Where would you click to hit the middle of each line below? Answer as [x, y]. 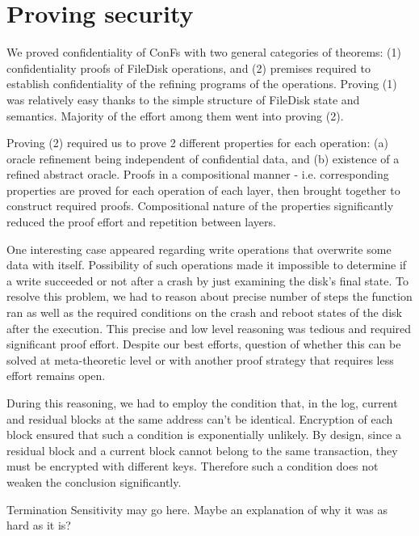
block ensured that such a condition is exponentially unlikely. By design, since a [204, 435]
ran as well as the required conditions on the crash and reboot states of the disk [204, 312]
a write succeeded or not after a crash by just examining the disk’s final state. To [207, 280]
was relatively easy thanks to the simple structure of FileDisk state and [183, 99]
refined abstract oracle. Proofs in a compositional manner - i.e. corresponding [198, 174]
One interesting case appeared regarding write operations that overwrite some [199, 249]
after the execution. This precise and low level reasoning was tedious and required [209, 328]
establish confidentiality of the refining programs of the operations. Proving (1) [202, 84]
